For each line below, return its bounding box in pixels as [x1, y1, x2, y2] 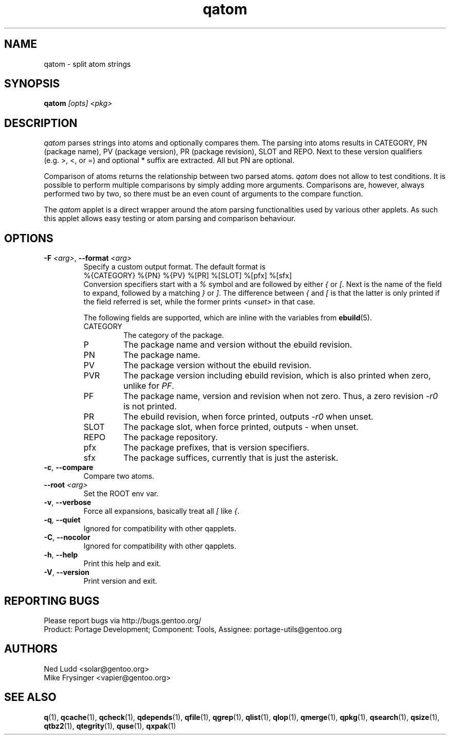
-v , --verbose [44, 498, 91, 507]
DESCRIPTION [4, 116, 78, 130]
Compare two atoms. [83, 472, 155, 481]
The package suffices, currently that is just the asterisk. [123, 453, 339, 463]
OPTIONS [4, 231, 53, 245]
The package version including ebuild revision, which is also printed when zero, [123, 370, 431, 381]
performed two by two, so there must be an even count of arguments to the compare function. [44, 189, 363, 199]
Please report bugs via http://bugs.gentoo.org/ [44, 616, 201, 625]
